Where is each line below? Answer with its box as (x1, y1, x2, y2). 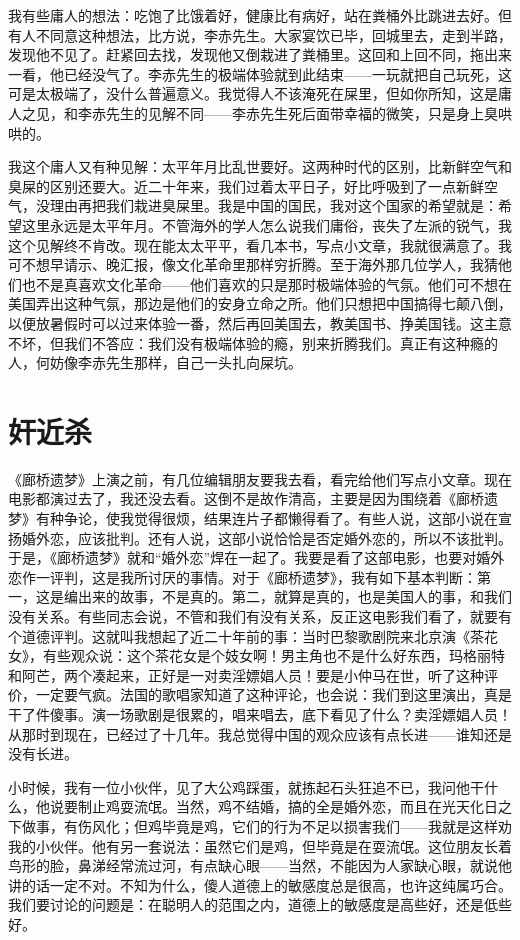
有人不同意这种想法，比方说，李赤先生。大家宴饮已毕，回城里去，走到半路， (8, 24, 512, 45)
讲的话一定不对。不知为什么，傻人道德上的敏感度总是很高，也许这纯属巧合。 (8, 874, 512, 895)
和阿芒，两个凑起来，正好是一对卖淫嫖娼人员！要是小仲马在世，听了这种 (8, 664, 484, 685)
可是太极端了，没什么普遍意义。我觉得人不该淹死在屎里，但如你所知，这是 (8, 83, 498, 104)
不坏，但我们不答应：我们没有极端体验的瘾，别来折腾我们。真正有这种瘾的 (8, 332, 498, 353)
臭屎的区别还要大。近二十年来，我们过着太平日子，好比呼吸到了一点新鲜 (8, 175, 484, 196)
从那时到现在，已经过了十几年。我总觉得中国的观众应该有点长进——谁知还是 (8, 723, 512, 744)
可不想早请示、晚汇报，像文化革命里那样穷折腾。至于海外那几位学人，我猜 (8, 254, 498, 275)
